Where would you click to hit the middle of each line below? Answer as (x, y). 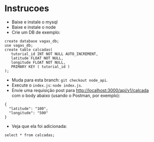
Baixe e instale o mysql (34, 22)
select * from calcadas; (30, 135)
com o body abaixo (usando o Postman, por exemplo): (66, 95)
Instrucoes (27, 9)
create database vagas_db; (32, 41)
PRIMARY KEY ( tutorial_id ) (40, 67)
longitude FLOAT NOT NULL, (38, 62)
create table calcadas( (29, 50)
